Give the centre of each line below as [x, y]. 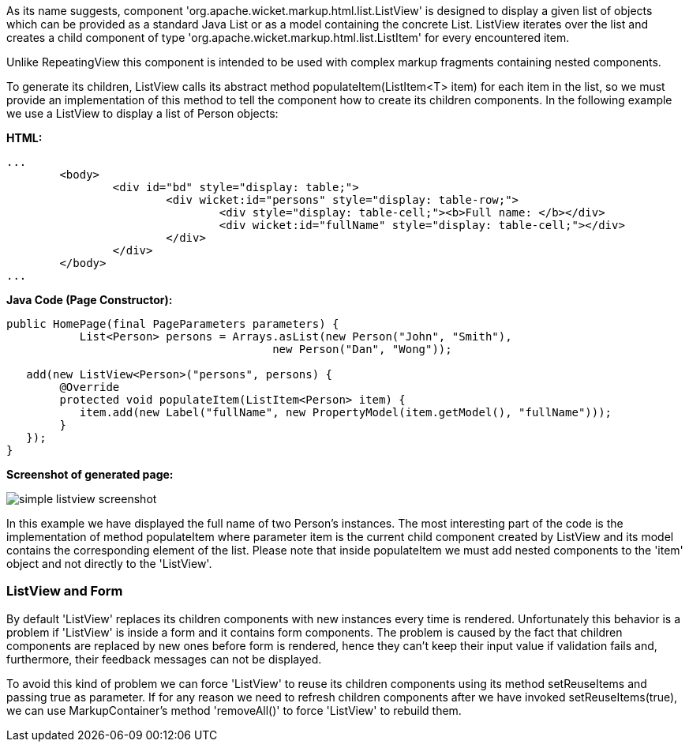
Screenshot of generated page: [90, 474]
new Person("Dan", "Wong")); [362, 349]
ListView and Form [65, 591]
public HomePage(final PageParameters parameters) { [173, 324]
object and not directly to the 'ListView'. [109, 564]
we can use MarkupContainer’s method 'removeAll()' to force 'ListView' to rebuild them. [234, 710]
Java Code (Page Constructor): [90, 300]
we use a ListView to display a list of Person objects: [142, 113]
